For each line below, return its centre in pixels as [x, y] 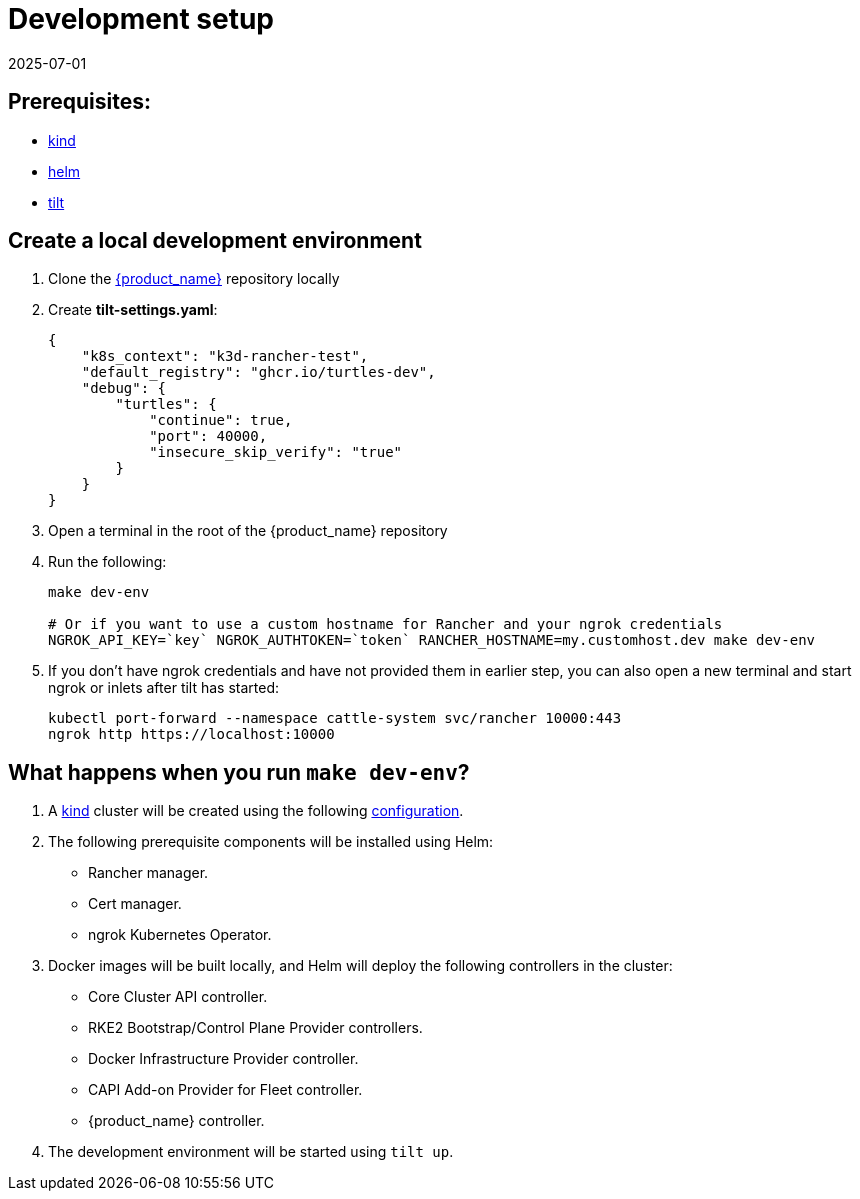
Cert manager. [135, 904]
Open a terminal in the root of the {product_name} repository [248, 531]
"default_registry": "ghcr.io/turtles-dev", [258, 372]
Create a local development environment [215, 241]
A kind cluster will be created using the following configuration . [256, 811]
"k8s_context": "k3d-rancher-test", [225, 356]
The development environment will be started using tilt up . [251, 1152]
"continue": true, [221, 420]
